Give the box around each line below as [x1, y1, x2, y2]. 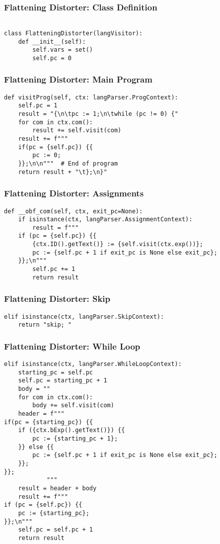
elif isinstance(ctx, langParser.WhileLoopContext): [4, 361, 182, 368]
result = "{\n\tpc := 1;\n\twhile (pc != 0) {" [18, 110, 178, 118]
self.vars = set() [32, 46, 93, 54]
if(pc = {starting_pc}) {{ [4, 418, 93, 426]
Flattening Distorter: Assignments [4, 187, 144, 199]
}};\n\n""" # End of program [18, 160, 118, 167]
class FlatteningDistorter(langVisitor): [4, 29, 143, 37]
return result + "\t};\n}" [18, 168, 107, 176]
